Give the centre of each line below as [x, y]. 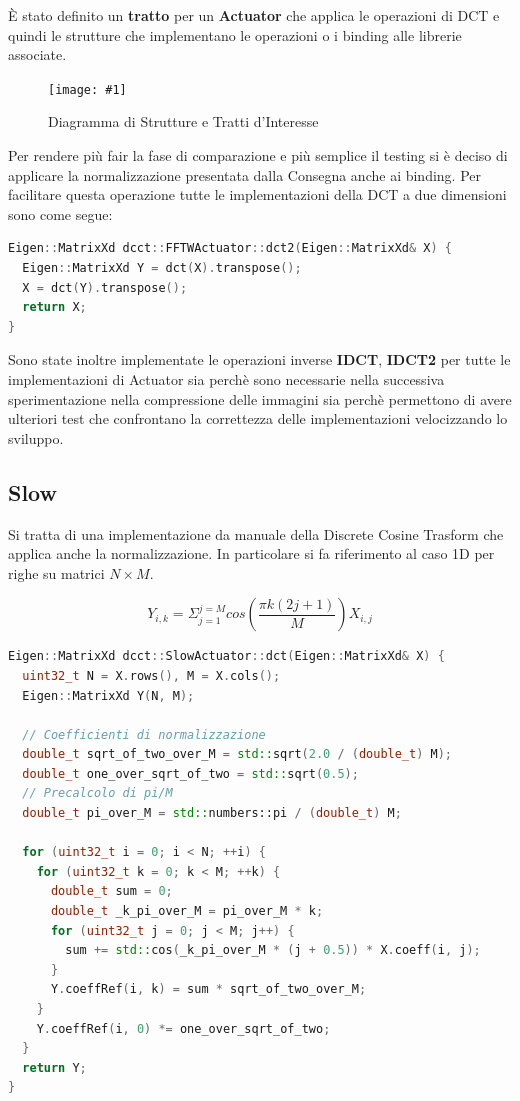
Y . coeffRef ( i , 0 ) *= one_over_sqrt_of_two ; [183, 1028]
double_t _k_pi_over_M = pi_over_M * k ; [187, 911]
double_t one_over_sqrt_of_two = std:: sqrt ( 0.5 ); [190, 773]
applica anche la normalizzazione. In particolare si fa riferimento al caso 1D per [251, 553]
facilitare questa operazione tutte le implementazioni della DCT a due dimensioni [257, 194]
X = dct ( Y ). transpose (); [105, 287]
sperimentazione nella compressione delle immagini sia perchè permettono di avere [260, 398]
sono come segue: [60, 213]
